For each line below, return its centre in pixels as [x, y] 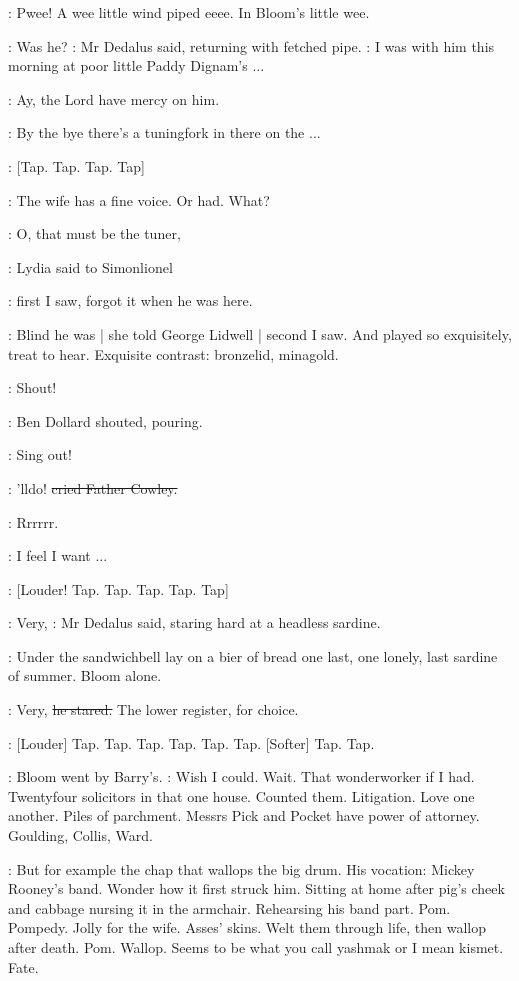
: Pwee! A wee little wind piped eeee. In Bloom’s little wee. [189, 12]
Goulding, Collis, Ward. [80, 835]
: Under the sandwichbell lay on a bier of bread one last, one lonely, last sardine [253, 655]
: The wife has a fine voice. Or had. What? [139, 199]
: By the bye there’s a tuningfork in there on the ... [164, 132]
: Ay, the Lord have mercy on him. [114, 98]
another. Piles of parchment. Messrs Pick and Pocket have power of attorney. [244, 815]
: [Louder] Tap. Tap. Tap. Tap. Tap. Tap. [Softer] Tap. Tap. [191, 742]
